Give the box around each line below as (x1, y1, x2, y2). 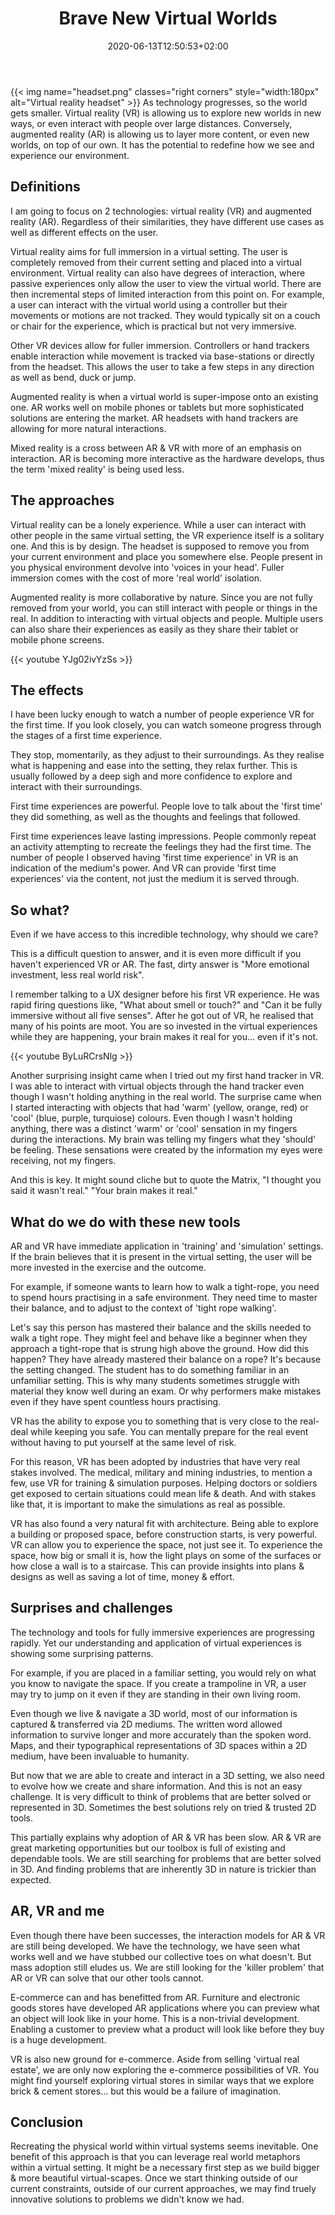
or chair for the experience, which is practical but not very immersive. (10, 320, 297, 332)
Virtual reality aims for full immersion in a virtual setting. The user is (10, 245, 288, 257)
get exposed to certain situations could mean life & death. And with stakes (10, 1488, 317, 1499)
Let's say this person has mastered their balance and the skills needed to (10, 1322, 312, 1333)
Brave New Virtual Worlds (58, 7, 278, 30)
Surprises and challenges (10, 1600, 173, 1617)
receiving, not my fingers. (10, 1155, 117, 1167)
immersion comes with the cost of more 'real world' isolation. (10, 572, 263, 584)
